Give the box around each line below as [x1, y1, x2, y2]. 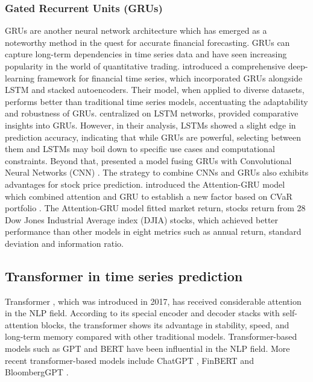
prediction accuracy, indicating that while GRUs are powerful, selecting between [5, 130, 301, 143]
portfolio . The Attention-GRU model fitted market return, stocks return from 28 [5, 202, 306, 214]
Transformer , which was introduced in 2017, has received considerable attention [5, 294, 302, 307]
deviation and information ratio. [5, 237, 124, 249]
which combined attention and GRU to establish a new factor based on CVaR [5, 189, 292, 202]
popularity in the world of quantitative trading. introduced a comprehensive [5, 60, 286, 72]
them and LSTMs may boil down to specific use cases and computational [5, 142, 275, 155]
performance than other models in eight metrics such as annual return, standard [5, 225, 302, 238]
